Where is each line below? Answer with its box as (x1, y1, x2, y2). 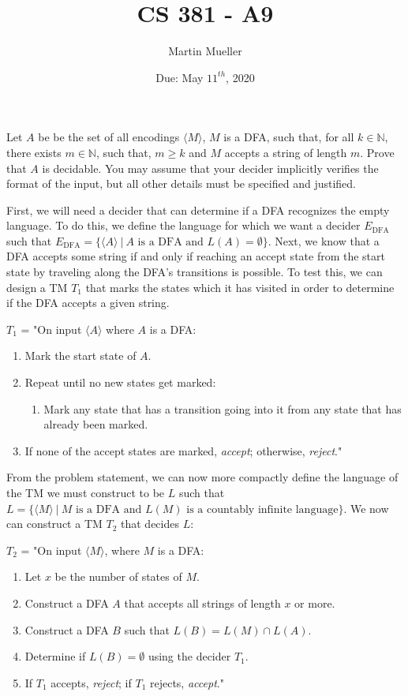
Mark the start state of (24, 347, 137, 364)
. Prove (360, 144, 395, 160)
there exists (6, 144, 62, 160)
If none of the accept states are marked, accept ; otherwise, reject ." (24, 442, 342, 458)
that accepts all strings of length (124, 594, 281, 611)
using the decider (148, 648, 231, 664)
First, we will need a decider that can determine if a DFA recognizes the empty (6, 201, 390, 218)
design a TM (6, 279, 68, 295)
